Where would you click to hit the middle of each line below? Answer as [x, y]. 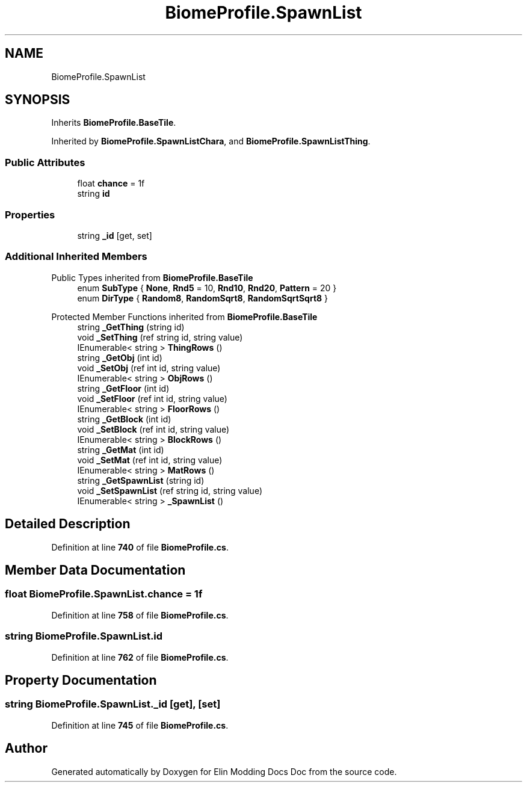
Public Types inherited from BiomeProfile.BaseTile [152, 277]
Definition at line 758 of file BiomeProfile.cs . [140, 615]
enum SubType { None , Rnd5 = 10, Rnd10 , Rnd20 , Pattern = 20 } [207, 288]
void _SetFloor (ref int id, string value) [152, 398]
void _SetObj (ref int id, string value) [149, 368]
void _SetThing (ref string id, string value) [160, 337]
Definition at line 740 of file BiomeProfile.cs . [140, 547]
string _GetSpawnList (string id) [141, 480]
